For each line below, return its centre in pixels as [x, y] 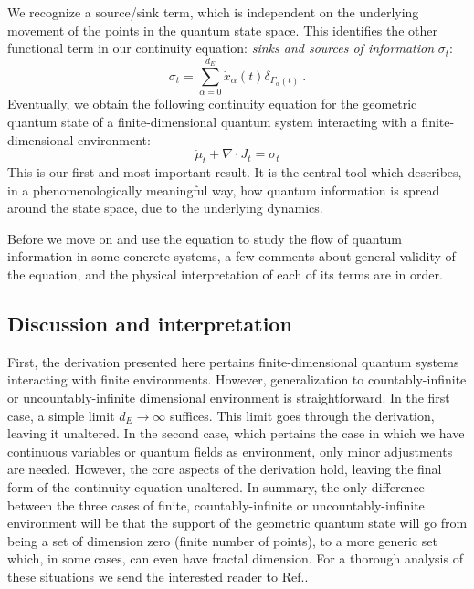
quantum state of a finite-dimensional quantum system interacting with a [212, 121]
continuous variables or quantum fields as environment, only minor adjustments [230, 451]
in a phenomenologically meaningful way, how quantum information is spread [224, 189]
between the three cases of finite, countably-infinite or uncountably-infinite [216, 505]
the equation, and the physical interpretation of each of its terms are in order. [225, 274]
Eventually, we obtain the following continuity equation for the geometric [212, 104]
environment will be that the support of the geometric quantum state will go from [237, 523]
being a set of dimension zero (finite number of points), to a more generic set [222, 540]
